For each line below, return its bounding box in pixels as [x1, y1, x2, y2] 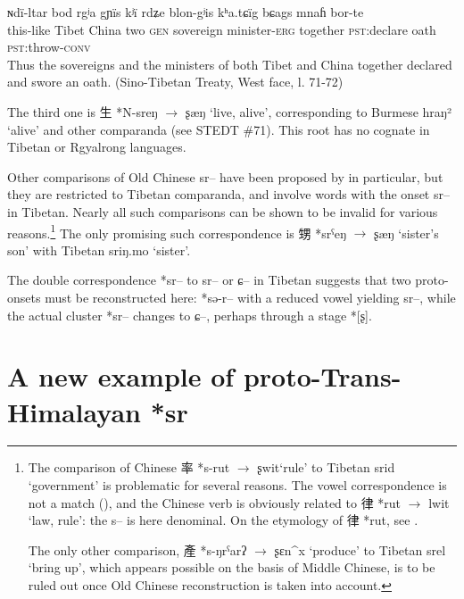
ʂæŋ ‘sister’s [374, 223, 439, 242]
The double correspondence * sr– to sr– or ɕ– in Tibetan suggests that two [7, 270, 411, 289]
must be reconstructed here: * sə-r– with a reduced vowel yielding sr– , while [45, 287, 456, 306]
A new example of [7, 358, 235, 395]
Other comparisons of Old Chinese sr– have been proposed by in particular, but [7, 167, 443, 186]
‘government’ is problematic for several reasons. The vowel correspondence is [28, 476, 447, 495]
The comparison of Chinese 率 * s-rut [28, 458, 230, 477]
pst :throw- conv [7, 37, 91, 56]
